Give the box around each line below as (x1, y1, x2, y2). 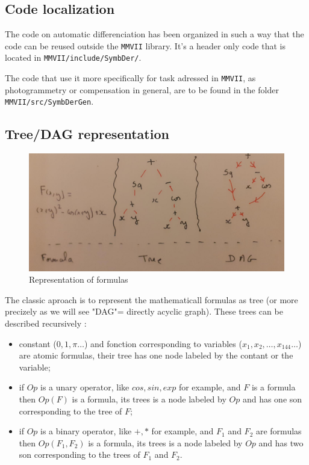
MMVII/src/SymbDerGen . (5, 95, 94, 108)
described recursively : (5, 317, 87, 330)
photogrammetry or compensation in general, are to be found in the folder (5, 83, 279, 96)
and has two (258, 436, 304, 449)
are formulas (255, 425, 302, 437)
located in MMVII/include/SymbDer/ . (5, 51, 142, 64)
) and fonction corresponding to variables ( (84, 337, 242, 350)
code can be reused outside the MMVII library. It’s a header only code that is (5, 39, 286, 52)
